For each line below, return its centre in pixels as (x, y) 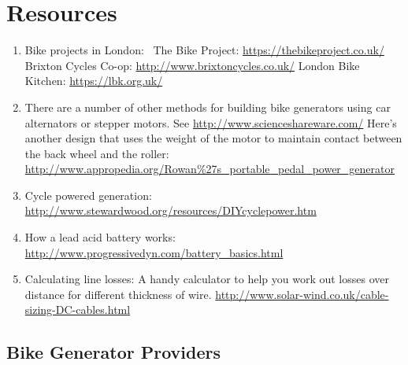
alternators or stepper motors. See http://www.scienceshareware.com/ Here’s (211, 122)
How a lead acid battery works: (100, 237)
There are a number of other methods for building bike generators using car (208, 107)
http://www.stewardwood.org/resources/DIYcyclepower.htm (171, 210)
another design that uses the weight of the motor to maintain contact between (213, 138)
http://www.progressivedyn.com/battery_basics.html (154, 252)
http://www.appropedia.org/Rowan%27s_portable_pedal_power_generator (210, 169)
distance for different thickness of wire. (118, 294)
